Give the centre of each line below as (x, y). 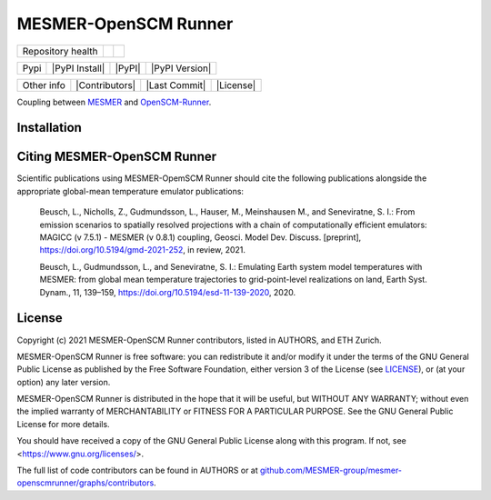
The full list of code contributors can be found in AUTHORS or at (137, 470)
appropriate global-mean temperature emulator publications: (130, 191)
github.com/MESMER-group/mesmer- (331, 470)
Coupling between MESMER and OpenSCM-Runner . (114, 102)
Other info (44, 85)
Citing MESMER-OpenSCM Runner (117, 157)
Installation (49, 128)
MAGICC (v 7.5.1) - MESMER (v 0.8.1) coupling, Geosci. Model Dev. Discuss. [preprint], (200, 237)
